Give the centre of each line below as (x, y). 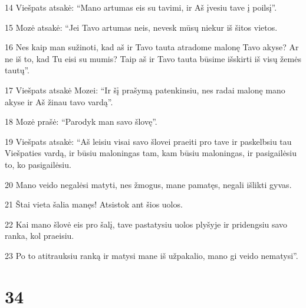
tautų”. (17, 70)
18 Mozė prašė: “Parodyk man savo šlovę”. (81, 121)
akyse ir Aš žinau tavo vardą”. (59, 101)
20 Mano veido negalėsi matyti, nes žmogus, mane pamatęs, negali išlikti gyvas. (148, 184)
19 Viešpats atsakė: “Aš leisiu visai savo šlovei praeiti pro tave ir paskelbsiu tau (148, 141)
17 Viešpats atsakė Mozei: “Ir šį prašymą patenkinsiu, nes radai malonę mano (145, 90)
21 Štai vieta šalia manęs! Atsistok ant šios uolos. (94, 204)
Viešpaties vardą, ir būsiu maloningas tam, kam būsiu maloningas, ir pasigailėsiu (151, 153)
